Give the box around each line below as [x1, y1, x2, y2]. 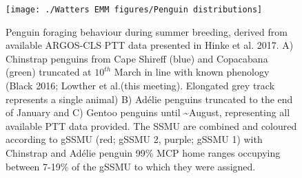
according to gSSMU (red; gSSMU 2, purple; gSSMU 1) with [6, 132, 263, 146]
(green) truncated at [6, 65, 92, 79]
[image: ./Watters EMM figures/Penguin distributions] [6, 5, 263, 14]
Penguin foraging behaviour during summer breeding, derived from [6, 24, 288, 38]
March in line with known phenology [114, 65, 270, 79]
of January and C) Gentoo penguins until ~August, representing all [6, 105, 290, 120]
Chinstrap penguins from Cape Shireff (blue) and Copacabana [6, 51, 268, 65]
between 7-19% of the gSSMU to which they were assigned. [6, 159, 256, 173]
